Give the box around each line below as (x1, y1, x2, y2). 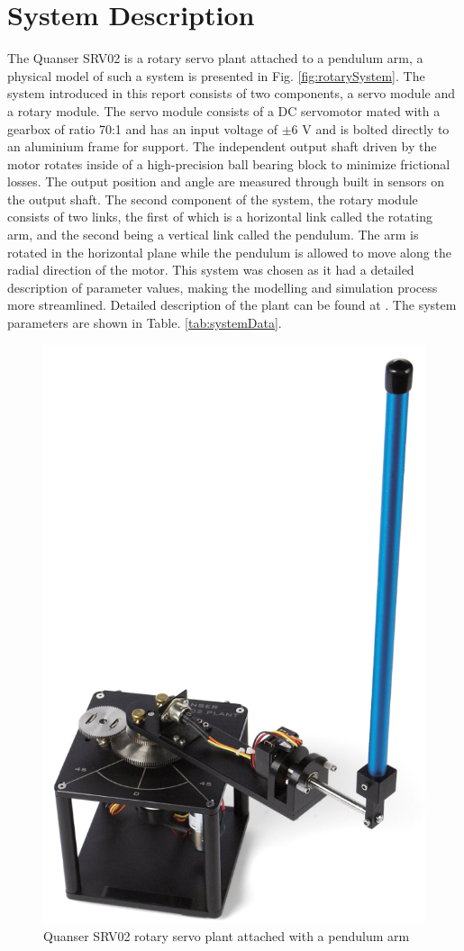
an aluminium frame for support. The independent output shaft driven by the (7, 137, 437, 156)
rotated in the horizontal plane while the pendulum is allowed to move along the (7, 242, 451, 261)
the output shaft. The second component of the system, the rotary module (7, 189, 418, 208)
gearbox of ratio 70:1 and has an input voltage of (7, 119, 278, 138)
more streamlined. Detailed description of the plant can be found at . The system (7, 295, 457, 314)
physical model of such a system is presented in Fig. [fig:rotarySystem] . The (7, 66, 425, 85)
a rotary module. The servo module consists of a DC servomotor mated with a (7, 101, 441, 120)
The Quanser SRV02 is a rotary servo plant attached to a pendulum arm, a (7, 49, 423, 68)
